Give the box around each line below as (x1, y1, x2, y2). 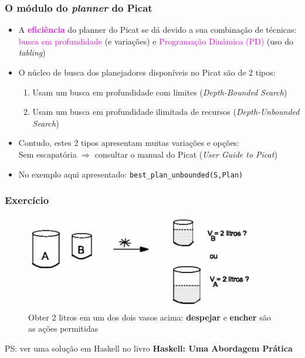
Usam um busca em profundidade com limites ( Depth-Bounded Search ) (32, 86, 287, 98)
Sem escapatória (18, 148, 77, 160)
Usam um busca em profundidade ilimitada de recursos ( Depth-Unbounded (32, 105, 300, 118)
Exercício (5, 193, 49, 207)
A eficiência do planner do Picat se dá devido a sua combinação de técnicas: (18, 23, 297, 36)
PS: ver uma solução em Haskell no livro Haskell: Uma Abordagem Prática (5, 342, 293, 354)
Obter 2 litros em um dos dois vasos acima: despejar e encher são (28, 311, 271, 323)
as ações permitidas (28, 322, 99, 335)
